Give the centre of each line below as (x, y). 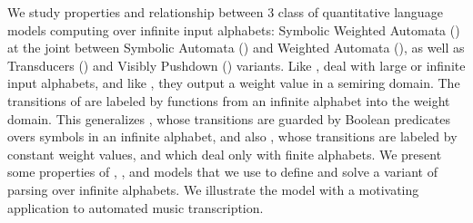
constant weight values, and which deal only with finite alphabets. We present (225, 154)
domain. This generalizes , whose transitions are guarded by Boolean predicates (229, 118)
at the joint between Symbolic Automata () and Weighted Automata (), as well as (236, 48)
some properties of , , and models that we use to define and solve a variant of (222, 172)
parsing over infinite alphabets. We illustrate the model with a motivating (213, 189)
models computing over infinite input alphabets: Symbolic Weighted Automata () (234, 29)
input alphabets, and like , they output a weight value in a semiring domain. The (234, 83)
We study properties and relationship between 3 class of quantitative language (225, 12)
